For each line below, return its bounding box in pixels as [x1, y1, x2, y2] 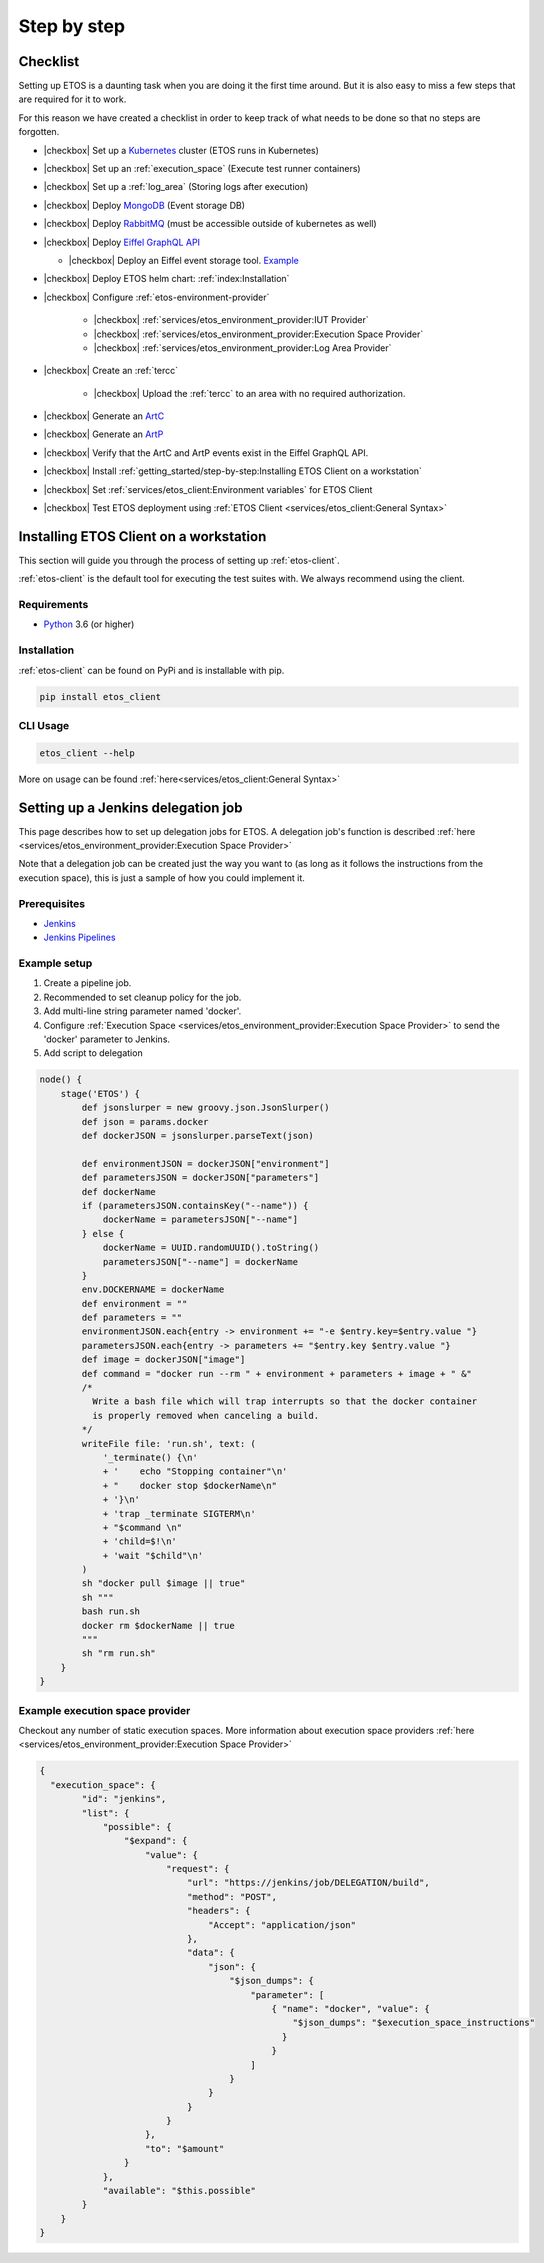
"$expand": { [123, 1835, 188, 1847]
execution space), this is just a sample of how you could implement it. [18, 871, 305, 884]
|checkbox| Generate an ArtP [43, 428, 164, 440]
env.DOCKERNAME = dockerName [81, 1284, 225, 1295]
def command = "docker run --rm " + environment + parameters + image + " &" [81, 1368, 472, 1379]
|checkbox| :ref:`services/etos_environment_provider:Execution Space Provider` [93, 328, 424, 340]
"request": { [165, 1863, 230, 1875]
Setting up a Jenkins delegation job [18, 799, 243, 816]
